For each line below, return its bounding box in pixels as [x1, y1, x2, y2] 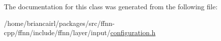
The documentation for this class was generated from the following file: [4, 1, 218, 11]
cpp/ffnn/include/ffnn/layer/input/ [4, 27, 110, 38]
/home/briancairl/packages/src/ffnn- [4, 18, 115, 28]
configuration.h [110, 27, 156, 38]
